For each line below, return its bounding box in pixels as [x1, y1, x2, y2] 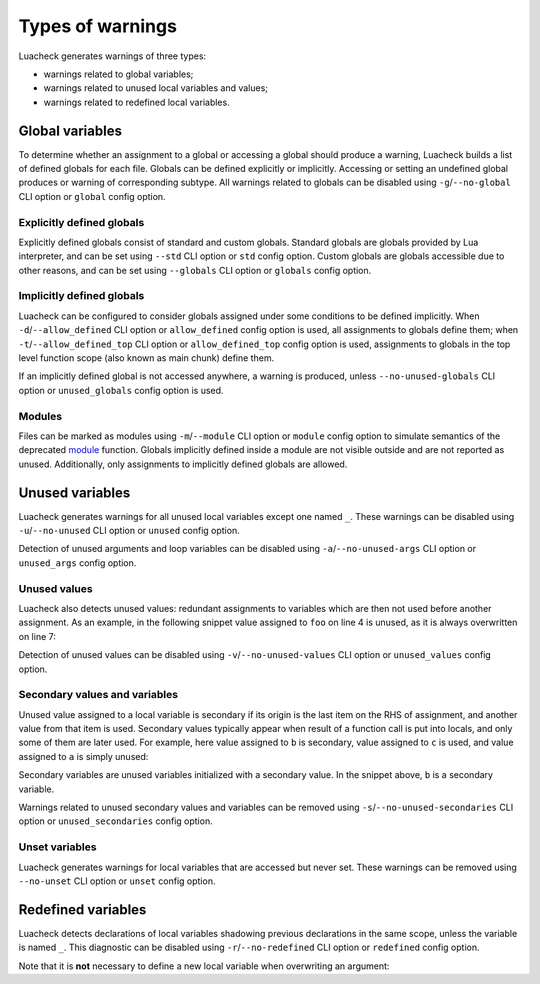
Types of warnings [18, 15, 177, 37]
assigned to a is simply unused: [18, 750, 149, 762]
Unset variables [18, 840, 97, 854]
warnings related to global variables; [43, 68, 194, 80]
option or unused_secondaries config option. [18, 815, 214, 827]
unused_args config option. [18, 556, 137, 569]
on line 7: [18, 630, 57, 642]
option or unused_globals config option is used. [18, 384, 224, 396]
